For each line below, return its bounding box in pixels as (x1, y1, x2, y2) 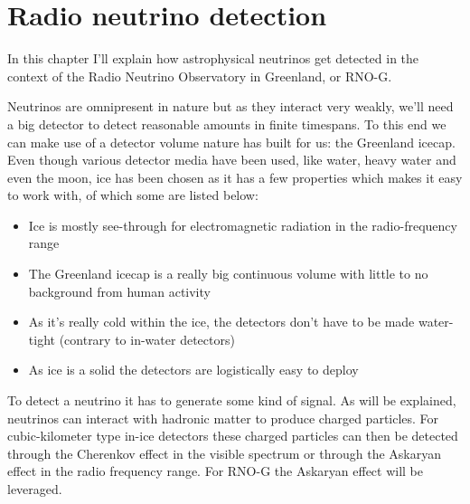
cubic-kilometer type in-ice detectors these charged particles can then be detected (7, 426, 458, 445)
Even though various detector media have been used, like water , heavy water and (7, 150, 456, 169)
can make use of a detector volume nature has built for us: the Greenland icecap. (7, 132, 456, 151)
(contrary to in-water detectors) (59, 329, 235, 348)
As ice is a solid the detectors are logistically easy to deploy (28, 360, 359, 379)
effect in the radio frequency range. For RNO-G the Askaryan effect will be (7, 461, 424, 480)
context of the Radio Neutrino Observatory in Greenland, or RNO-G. (7, 66, 392, 85)
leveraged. (7, 480, 62, 498)
